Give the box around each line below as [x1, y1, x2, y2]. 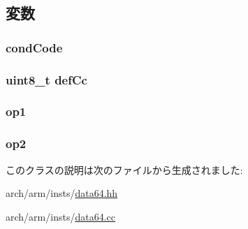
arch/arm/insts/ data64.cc [6, 209, 115, 223]
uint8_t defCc [6, 71, 87, 88]
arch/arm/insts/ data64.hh [6, 186, 118, 200]
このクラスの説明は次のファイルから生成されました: [6, 162, 243, 177]
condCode [6, 38, 63, 56]
